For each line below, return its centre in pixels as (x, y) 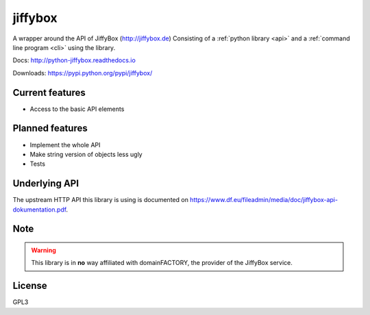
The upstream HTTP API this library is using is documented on (100, 200)
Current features (49, 92)
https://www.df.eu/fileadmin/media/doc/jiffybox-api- (264, 200)
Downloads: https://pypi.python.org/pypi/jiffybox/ (83, 73)
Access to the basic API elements (77, 109)
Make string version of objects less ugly (86, 154)
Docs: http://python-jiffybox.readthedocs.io (74, 60)
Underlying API (46, 184)
